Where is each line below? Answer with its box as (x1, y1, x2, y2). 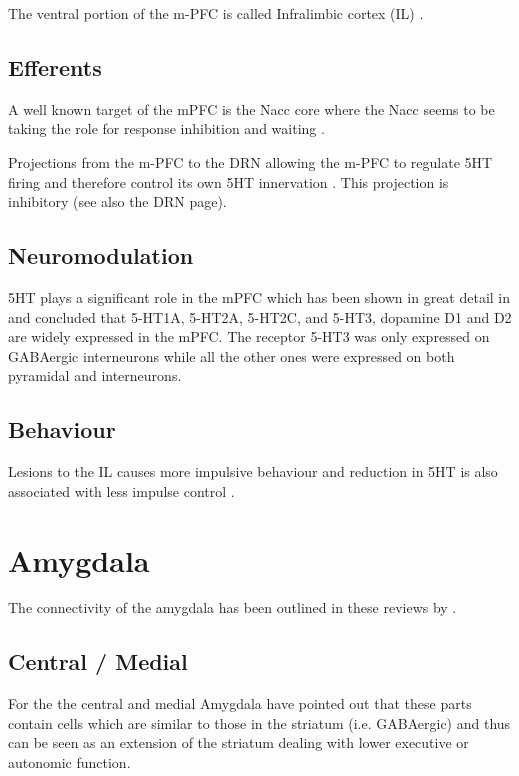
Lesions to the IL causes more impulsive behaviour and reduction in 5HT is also (8, 461, 498, 482)
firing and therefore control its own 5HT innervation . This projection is (8, 171, 449, 192)
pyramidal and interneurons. (8, 365, 182, 386)
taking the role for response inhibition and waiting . (8, 118, 325, 139)
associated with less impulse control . (8, 480, 235, 501)
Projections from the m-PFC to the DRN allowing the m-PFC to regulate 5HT (8, 151, 493, 172)
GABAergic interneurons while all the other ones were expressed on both (8, 345, 455, 366)
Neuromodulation (8, 240, 194, 271)
